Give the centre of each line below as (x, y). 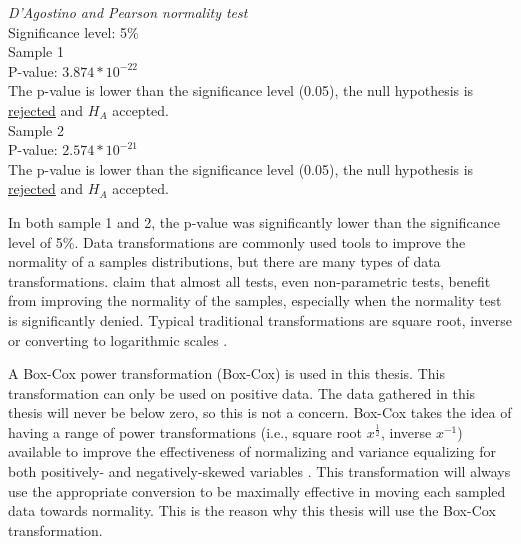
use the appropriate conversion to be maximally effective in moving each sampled (257, 490)
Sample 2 (36, 129)
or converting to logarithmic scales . (118, 339)
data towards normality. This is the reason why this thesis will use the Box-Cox (252, 510)
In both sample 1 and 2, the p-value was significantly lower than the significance (254, 221)
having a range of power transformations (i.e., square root (185, 431)
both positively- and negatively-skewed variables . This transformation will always (259, 471)
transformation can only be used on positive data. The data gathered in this (242, 392)
